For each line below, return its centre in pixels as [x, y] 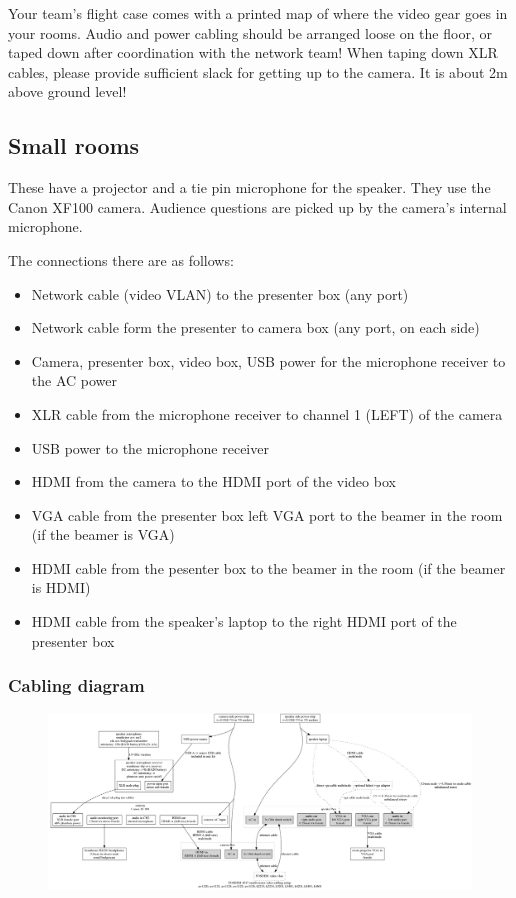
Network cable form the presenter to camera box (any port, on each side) [255, 327]
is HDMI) [61, 587]
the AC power [74, 380]
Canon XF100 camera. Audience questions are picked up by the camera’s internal [257, 206]
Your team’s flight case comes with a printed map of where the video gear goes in [258, 13]
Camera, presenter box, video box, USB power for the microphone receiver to [268, 360]
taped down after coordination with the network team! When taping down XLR [253, 52]
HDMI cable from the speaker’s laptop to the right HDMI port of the [244, 621]
